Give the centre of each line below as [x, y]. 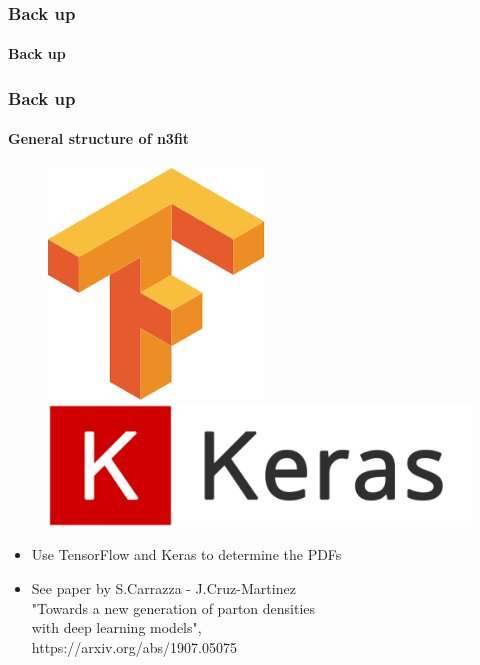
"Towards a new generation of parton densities [173, 607]
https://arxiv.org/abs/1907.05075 [134, 646]
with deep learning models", [116, 627]
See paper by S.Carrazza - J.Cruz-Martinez [163, 588]
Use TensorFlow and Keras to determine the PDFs [186, 554]
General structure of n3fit [99, 138]
